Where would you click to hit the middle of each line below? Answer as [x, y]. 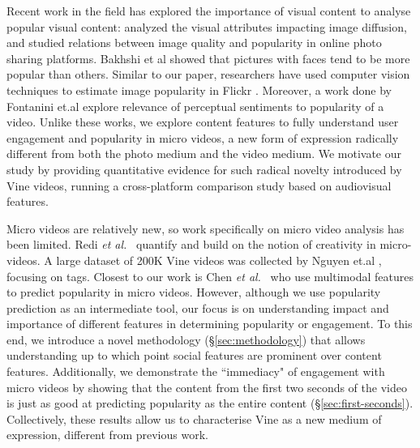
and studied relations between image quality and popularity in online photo [194, 43]
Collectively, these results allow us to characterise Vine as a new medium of [194, 418]
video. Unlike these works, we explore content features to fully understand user [203, 122]
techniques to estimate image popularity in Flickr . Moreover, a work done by [199, 90]
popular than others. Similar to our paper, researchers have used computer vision [208, 74]
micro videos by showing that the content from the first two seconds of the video [207, 387]
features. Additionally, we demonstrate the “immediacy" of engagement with [196, 371]
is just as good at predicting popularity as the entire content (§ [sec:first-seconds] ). [210, 403]
